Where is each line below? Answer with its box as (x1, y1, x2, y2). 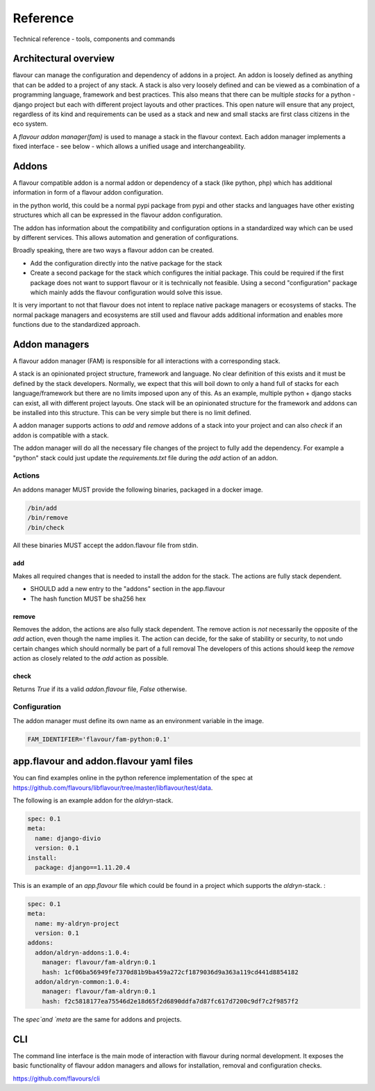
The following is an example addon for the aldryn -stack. (12, 796, 174, 805)
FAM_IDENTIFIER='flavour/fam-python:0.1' (27, 735, 171, 743)
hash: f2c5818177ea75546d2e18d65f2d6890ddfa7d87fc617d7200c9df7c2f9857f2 (42, 997, 299, 1005)
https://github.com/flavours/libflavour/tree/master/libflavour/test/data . (12, 783, 213, 792)
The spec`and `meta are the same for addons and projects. (12, 1015, 182, 1024)
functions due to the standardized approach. (12, 321, 140, 329)
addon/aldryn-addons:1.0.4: (35, 948, 131, 956)
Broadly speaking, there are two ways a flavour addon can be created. (12, 246, 215, 254)
